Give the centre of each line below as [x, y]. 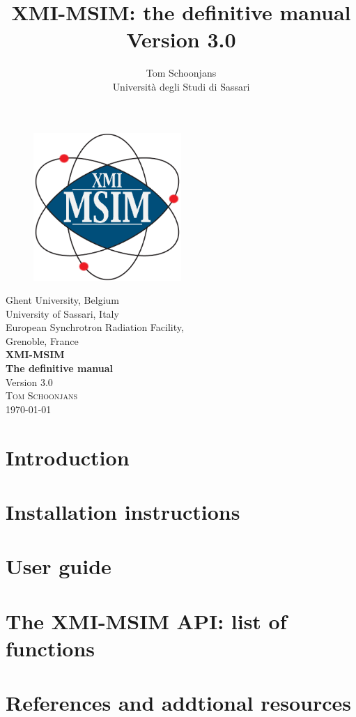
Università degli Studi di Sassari [181, 86]
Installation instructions [123, 511]
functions [51, 648]
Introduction [68, 457]
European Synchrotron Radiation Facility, [95, 327]
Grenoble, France [42, 340]
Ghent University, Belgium [62, 300]
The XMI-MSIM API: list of [146, 620]
